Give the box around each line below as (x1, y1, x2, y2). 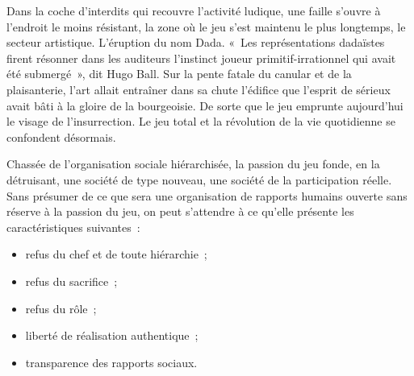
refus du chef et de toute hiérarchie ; (25, 246, 207, 262)
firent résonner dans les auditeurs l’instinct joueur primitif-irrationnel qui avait (6, 49, 396, 66)
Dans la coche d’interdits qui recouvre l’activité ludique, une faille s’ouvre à (6, 2, 381, 19)
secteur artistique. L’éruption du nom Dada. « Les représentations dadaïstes (6, 34, 385, 51)
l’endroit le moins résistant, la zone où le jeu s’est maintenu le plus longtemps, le (6, 18, 406, 35)
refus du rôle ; (25, 300, 97, 316)
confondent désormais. (6, 128, 116, 145)
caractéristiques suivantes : (6, 218, 140, 235)
